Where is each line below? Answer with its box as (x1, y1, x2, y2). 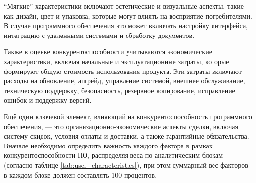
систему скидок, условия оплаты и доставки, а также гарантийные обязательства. (4, 131, 249, 141)
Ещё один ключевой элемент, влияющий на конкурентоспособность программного (4, 111, 252, 121)
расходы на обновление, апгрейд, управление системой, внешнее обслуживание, (4, 75, 245, 86)
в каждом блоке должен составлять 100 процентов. (4, 169, 157, 180)
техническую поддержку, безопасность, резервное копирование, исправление (4, 85, 235, 95)
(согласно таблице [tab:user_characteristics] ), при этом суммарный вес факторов (4, 159, 248, 170)
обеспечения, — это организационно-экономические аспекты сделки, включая (4, 121, 238, 131)
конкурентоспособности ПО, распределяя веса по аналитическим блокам (4, 150, 223, 160)
